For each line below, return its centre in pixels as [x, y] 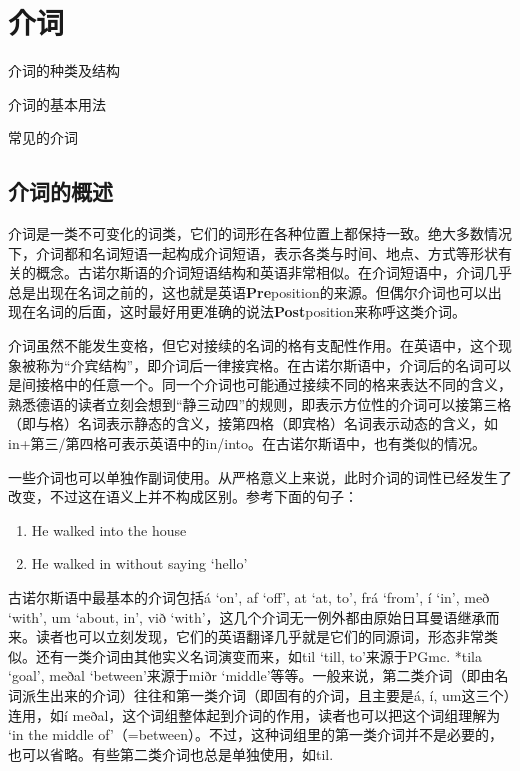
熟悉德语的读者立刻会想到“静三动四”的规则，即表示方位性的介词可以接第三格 [260, 403]
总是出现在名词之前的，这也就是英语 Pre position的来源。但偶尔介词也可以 [248, 291]
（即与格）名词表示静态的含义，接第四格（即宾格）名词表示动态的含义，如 [253, 423]
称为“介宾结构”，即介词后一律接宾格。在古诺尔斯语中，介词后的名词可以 [273, 364]
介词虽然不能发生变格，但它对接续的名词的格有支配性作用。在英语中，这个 [253, 345]
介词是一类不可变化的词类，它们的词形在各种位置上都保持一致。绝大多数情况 [260, 233]
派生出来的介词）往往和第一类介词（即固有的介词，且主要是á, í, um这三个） [266, 694]
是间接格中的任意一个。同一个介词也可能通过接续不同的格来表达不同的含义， [260, 384]
